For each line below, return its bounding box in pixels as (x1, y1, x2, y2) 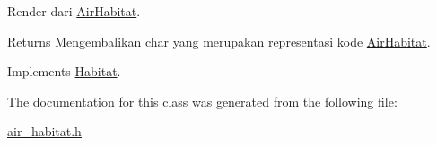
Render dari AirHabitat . (7, 2, 141, 20)
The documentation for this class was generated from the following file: (7, 91, 398, 110)
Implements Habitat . (7, 62, 121, 81)
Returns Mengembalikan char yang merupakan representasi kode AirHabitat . (7, 31, 431, 50)
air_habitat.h (7, 122, 82, 141)
